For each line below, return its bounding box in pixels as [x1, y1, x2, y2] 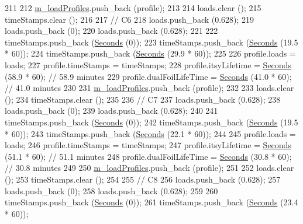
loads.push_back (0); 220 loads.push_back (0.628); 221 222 [5, 24, 218, 37]
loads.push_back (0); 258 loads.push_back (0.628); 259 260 [5, 184, 218, 197]
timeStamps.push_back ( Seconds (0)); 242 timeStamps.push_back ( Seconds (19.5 [5, 116, 298, 128]
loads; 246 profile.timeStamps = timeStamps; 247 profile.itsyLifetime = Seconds [5, 139, 291, 151]
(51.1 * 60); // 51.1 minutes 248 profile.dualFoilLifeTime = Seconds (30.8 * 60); [5, 150, 292, 162]
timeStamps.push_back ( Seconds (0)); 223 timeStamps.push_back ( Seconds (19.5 [5, 36, 298, 48]
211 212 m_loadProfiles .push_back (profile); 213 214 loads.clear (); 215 [5, 2, 261, 13]
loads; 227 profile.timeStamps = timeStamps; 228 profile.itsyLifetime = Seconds [5, 58, 291, 71]
